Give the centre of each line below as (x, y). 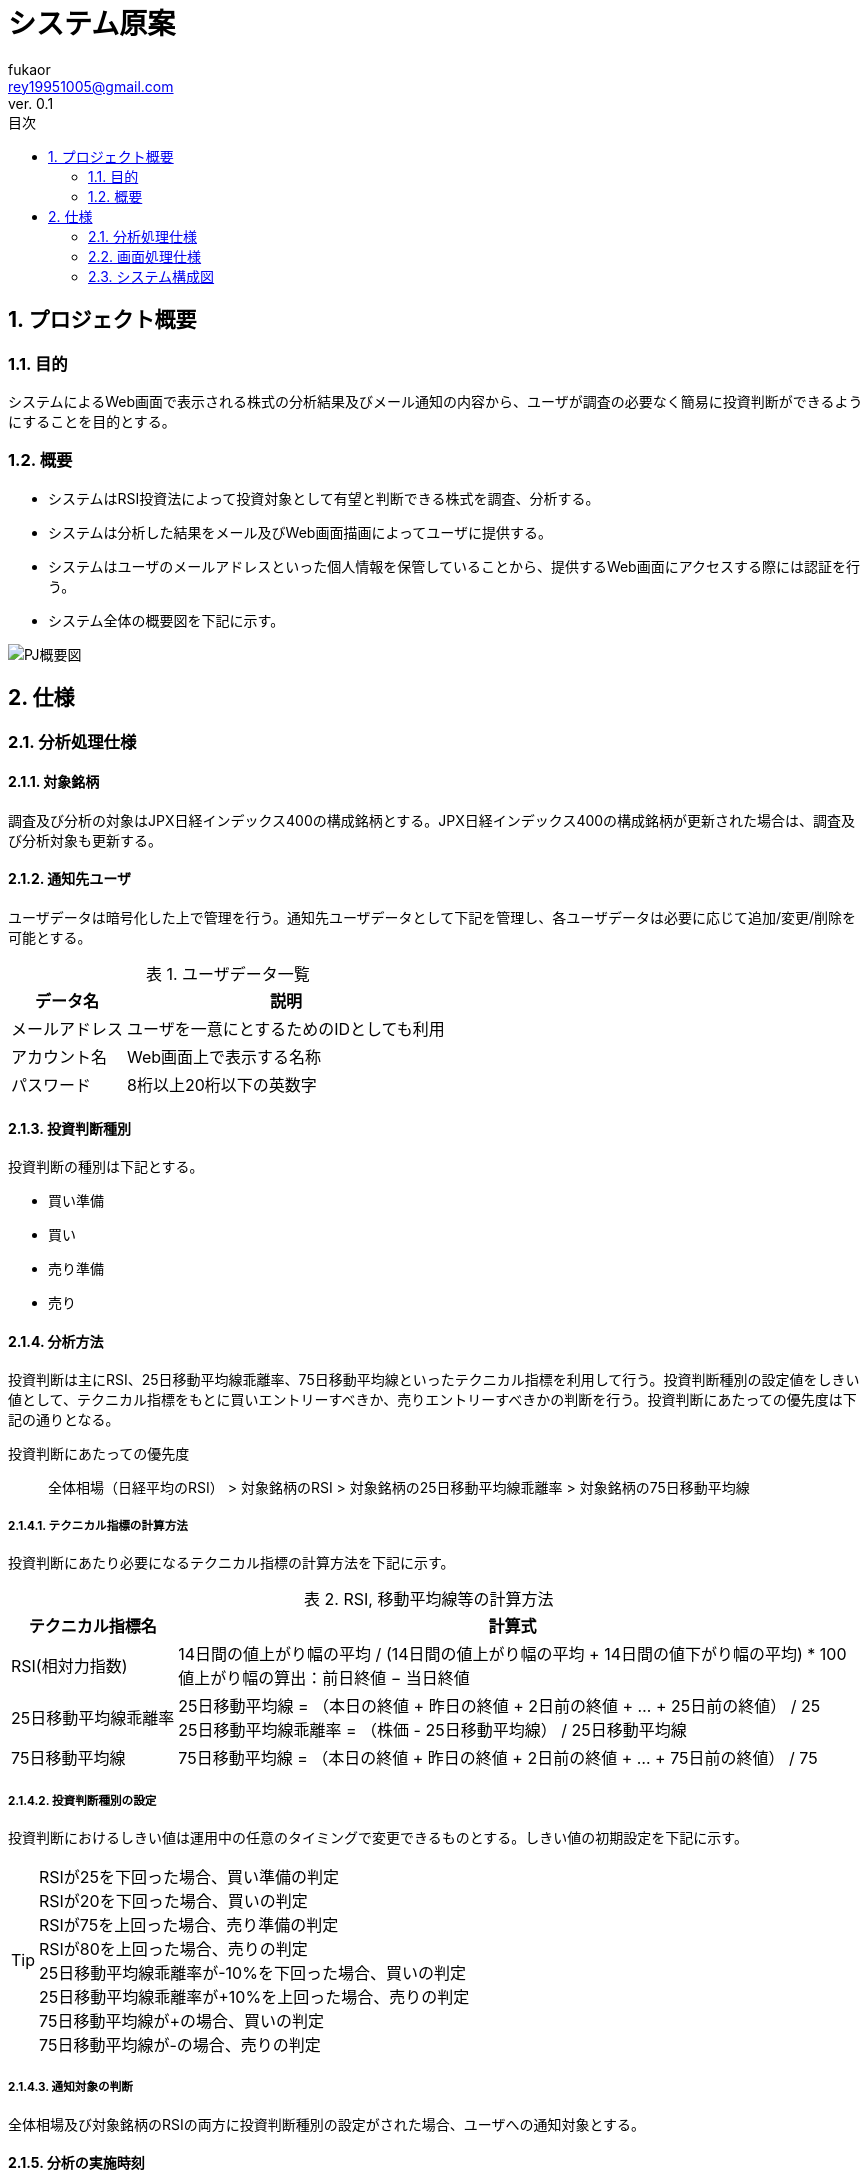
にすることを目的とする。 (92, 421)
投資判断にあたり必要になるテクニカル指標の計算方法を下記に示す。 (231, 1563)
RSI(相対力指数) (69, 1666)
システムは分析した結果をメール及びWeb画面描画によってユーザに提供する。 (300, 532)
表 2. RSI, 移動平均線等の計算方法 (429, 1599)
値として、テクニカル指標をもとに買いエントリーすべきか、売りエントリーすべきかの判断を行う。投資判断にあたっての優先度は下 (432, 1400)
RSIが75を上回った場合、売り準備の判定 (189, 1925)
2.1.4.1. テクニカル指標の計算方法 (98, 1525)
